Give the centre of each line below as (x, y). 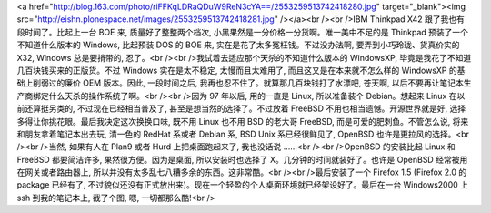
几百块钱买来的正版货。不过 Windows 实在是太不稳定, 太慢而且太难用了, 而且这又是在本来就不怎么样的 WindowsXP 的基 (241, 70)
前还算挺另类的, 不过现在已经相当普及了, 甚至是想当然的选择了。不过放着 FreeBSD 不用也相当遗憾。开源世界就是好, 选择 (241, 108)
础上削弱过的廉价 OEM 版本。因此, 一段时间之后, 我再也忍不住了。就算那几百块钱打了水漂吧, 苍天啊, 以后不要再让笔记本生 (244, 83)
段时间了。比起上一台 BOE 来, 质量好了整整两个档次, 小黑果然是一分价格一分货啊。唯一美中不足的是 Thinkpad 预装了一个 (242, 32)
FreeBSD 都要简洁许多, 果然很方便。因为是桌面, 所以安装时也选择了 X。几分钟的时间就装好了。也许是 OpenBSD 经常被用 (242, 159)
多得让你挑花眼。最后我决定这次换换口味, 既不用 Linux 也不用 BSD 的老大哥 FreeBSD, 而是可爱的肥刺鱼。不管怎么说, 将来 (243, 121)
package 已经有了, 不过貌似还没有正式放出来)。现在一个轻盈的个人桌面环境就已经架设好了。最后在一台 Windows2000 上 (242, 185)
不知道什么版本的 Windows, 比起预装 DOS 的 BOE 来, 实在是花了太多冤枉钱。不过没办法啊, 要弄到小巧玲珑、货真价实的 (238, 45)
